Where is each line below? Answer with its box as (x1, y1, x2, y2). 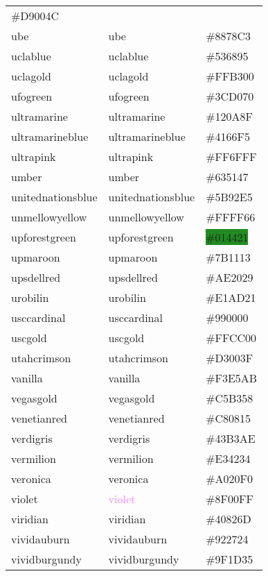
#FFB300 (206, 68, 254, 84)
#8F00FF (206, 491, 253, 507)
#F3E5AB (206, 370, 258, 386)
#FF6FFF (206, 149, 257, 164)
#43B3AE (206, 430, 256, 446)
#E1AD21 (206, 289, 256, 305)
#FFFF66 (206, 209, 256, 225)
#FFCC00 (206, 330, 257, 346)
